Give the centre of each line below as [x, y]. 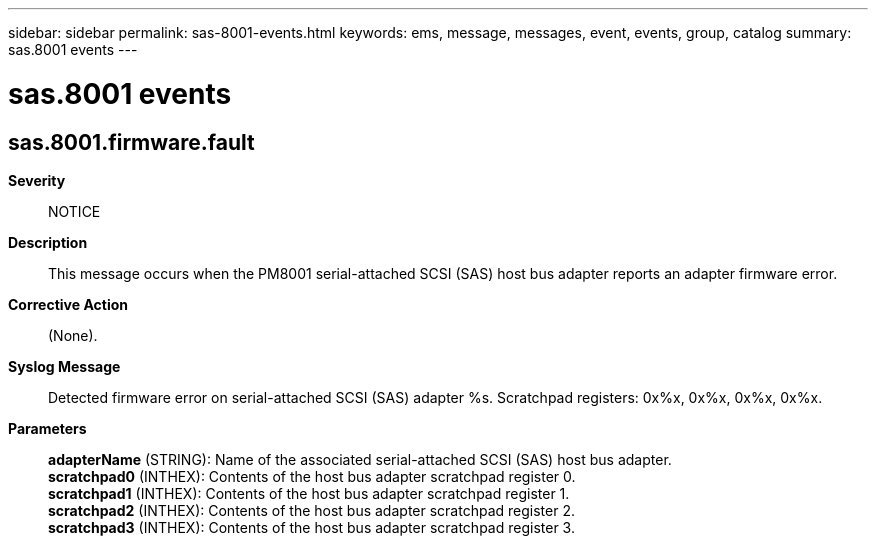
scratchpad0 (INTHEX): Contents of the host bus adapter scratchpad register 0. [312, 476]
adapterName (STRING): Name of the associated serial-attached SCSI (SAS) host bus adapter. [360, 459]
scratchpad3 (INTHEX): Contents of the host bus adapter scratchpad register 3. [311, 527]
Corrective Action [68, 304]
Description [48, 242]
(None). [73, 335]
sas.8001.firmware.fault [131, 142]
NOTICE [74, 211]
